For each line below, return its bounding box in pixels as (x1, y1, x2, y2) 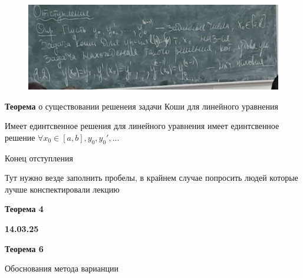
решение (5, 131, 35, 143)
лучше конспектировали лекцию (5, 183, 120, 195)
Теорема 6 (5, 242, 44, 254)
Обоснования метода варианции (5, 262, 118, 274)
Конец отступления (5, 151, 73, 164)
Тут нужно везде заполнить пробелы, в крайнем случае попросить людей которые (5, 171, 298, 184)
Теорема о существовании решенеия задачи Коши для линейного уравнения (5, 100, 278, 112)
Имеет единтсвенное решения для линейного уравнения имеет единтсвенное (5, 120, 279, 132)
